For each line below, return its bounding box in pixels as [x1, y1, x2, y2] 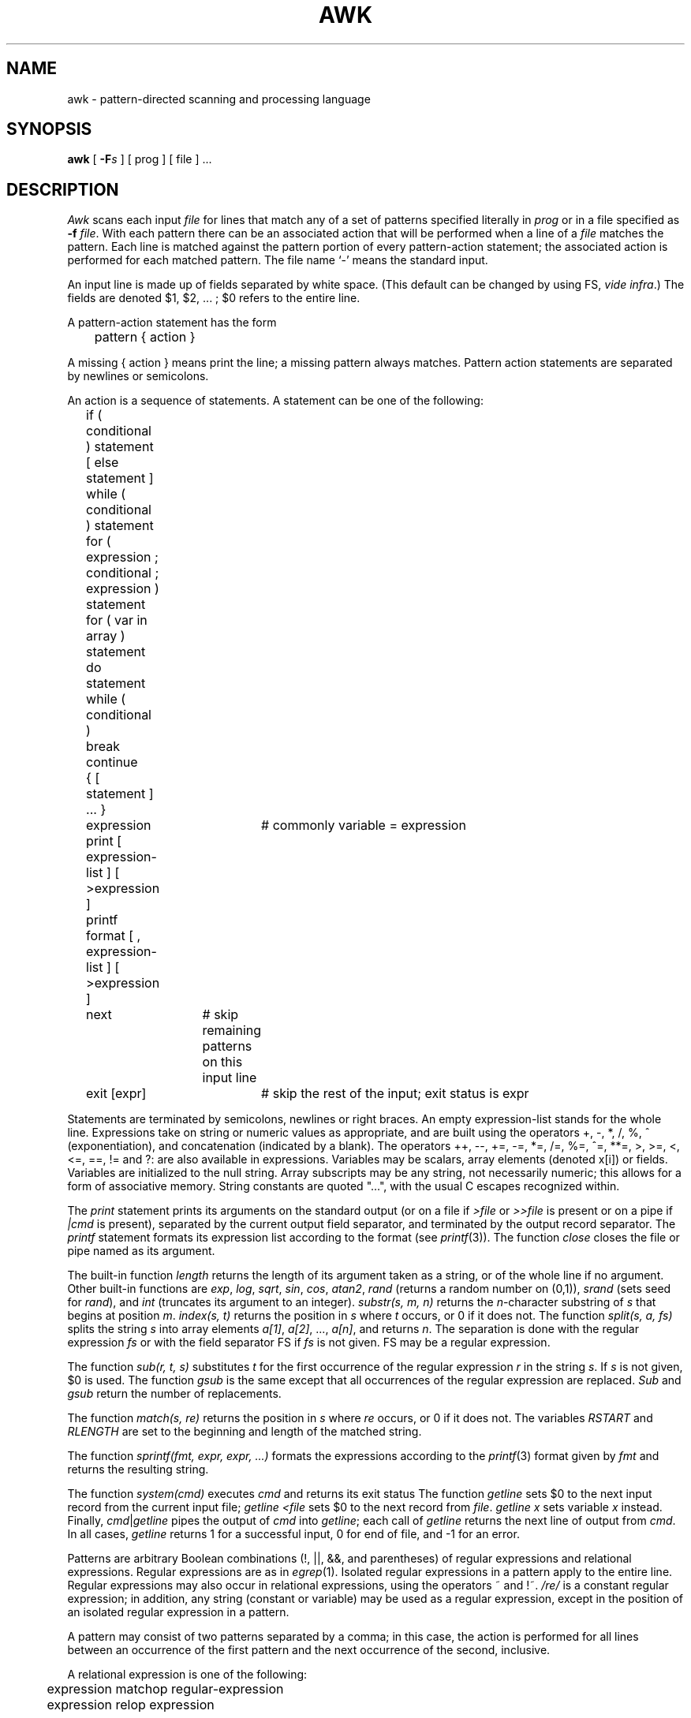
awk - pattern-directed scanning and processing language [67, 92, 371, 106]
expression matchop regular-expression [47, 1681, 284, 1697]
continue [86, 754, 138, 771]
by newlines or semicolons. [67, 369, 209, 383]
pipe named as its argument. [67, 1244, 215, 1258]
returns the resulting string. [67, 1462, 209, 1477]
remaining [202, 1022, 262, 1039]
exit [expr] [86, 1085, 147, 1102]
